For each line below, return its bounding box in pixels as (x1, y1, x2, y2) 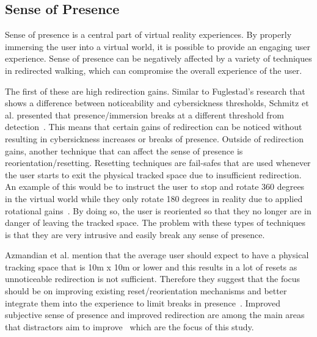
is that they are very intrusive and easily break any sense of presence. (5, 228, 265, 241)
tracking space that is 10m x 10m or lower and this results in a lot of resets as (5, 260, 297, 273)
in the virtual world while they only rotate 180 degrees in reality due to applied (5, 192, 303, 205)
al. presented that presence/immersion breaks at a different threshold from (5, 108, 284, 121)
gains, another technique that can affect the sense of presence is (5, 144, 243, 157)
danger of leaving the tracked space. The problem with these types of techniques (5, 216, 305, 229)
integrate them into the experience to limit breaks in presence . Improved (5, 296, 281, 309)
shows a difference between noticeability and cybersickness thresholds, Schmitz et (5, 96, 309, 109)
